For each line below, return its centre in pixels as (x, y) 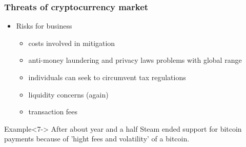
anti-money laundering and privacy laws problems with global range (135, 60)
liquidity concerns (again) (68, 94)
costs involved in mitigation (72, 43)
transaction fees (53, 112)
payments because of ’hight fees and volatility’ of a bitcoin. (97, 139)
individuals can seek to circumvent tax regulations (107, 77)
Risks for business (44, 26)
